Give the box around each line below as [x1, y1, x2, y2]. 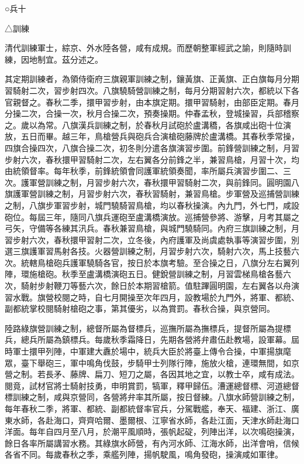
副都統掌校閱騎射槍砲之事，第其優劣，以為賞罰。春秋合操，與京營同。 [5, 302, 275, 315]
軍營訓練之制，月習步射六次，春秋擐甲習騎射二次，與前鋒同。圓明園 [29, 176, 291, 188]
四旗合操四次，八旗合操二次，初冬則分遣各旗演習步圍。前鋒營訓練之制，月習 [5, 141, 299, 153]
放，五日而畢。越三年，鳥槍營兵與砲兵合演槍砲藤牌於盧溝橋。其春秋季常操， [5, 130, 299, 142]
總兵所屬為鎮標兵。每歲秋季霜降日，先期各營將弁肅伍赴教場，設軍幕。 [20, 333, 291, 346]
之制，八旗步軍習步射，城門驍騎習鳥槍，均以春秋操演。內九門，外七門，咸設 [5, 199, 299, 211]
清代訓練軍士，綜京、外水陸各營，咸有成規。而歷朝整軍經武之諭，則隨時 [5, 42, 283, 54]
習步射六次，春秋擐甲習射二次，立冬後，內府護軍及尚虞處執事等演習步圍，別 [5, 233, 299, 245]
